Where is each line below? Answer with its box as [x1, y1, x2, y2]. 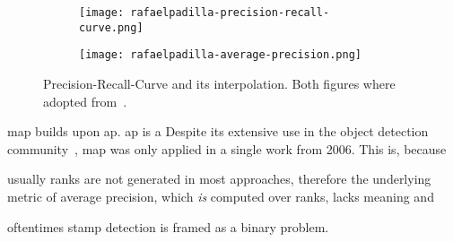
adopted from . [43, 91, 127, 110]
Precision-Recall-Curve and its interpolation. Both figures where [43, 73, 396, 92]
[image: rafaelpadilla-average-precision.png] [79, 48, 362, 62]
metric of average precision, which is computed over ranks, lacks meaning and [7, 186, 434, 205]
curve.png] [79, 21, 144, 34]
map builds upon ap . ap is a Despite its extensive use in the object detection [7, 122, 429, 141]
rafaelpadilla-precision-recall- [130, 6, 330, 19]
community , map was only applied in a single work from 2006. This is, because [7, 139, 447, 158]
